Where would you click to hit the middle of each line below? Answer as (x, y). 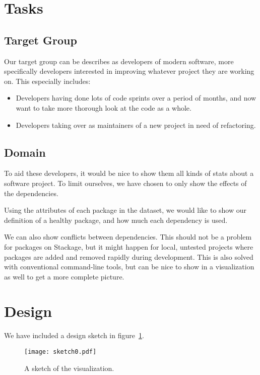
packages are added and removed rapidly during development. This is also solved (129, 256)
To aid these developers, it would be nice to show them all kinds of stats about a (129, 173)
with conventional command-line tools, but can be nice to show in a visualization (129, 267)
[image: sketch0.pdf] (60, 352)
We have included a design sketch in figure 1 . (74, 335)
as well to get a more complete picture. (64, 276)
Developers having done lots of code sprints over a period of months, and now (136, 98)
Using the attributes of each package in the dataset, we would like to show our (125, 210)
